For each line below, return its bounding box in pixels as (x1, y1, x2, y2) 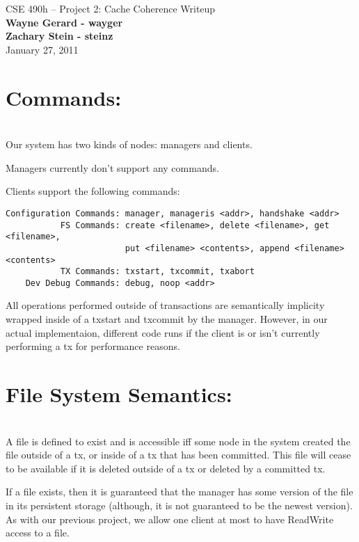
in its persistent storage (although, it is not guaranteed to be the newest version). (6, 497, 353, 512)
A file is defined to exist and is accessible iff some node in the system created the (6, 433, 351, 448)
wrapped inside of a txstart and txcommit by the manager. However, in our (6, 312, 328, 326)
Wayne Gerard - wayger (6, 15, 123, 29)
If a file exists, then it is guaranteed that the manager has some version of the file (6, 484, 353, 499)
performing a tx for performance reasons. (6, 339, 180, 353)
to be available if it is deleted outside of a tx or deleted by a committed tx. (6, 461, 326, 475)
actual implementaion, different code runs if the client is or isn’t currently (6, 325, 320, 340)
